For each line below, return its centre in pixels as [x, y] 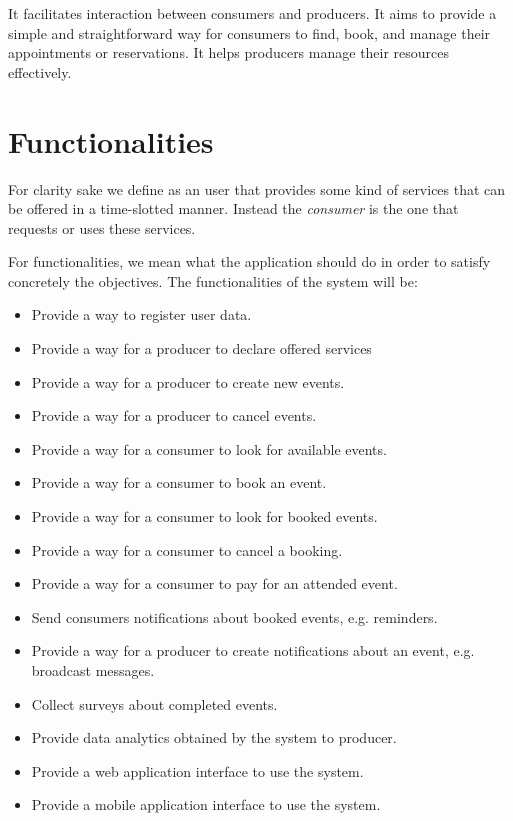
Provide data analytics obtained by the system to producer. [214, 737]
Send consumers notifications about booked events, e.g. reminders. [234, 616]
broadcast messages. [93, 670]
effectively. [40, 71]
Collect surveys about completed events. [154, 703]
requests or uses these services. [102, 227]
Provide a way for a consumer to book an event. [179, 482]
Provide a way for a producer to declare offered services [201, 348]
